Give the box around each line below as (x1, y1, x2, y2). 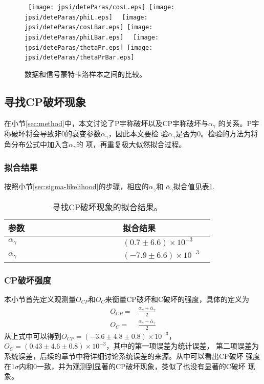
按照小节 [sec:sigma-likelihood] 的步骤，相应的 (4, 181, 149, 192)
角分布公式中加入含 (4, 138, 69, 149)
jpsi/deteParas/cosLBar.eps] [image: (25, 24, 153, 31)
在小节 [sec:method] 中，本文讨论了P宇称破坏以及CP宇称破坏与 (4, 117, 209, 128)
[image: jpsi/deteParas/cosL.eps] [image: (28, 4, 175, 11)
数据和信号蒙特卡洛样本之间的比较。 (25, 68, 146, 79)
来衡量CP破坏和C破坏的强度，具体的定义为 (105, 293, 250, 304)
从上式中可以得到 (4, 330, 61, 341)
